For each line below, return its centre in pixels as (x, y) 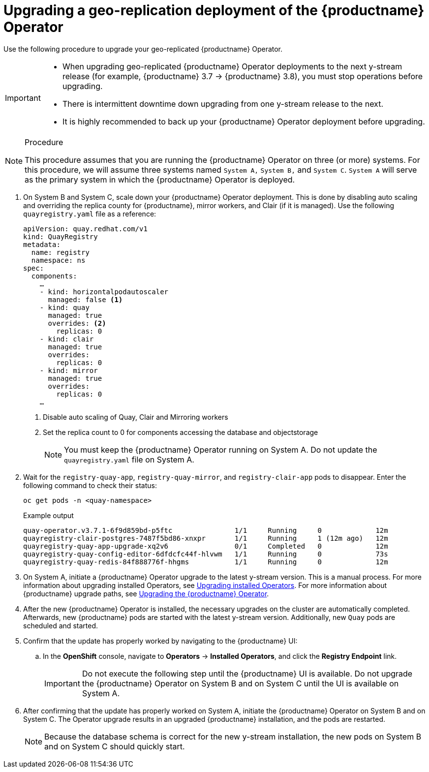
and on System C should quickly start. (115, 746)
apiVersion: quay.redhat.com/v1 (85, 229)
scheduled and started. (61, 625)
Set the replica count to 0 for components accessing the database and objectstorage (181, 432)
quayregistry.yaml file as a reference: (90, 214)
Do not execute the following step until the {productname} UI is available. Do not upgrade (247, 673)
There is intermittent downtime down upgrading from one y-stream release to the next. (223, 104)
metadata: (42, 244)
